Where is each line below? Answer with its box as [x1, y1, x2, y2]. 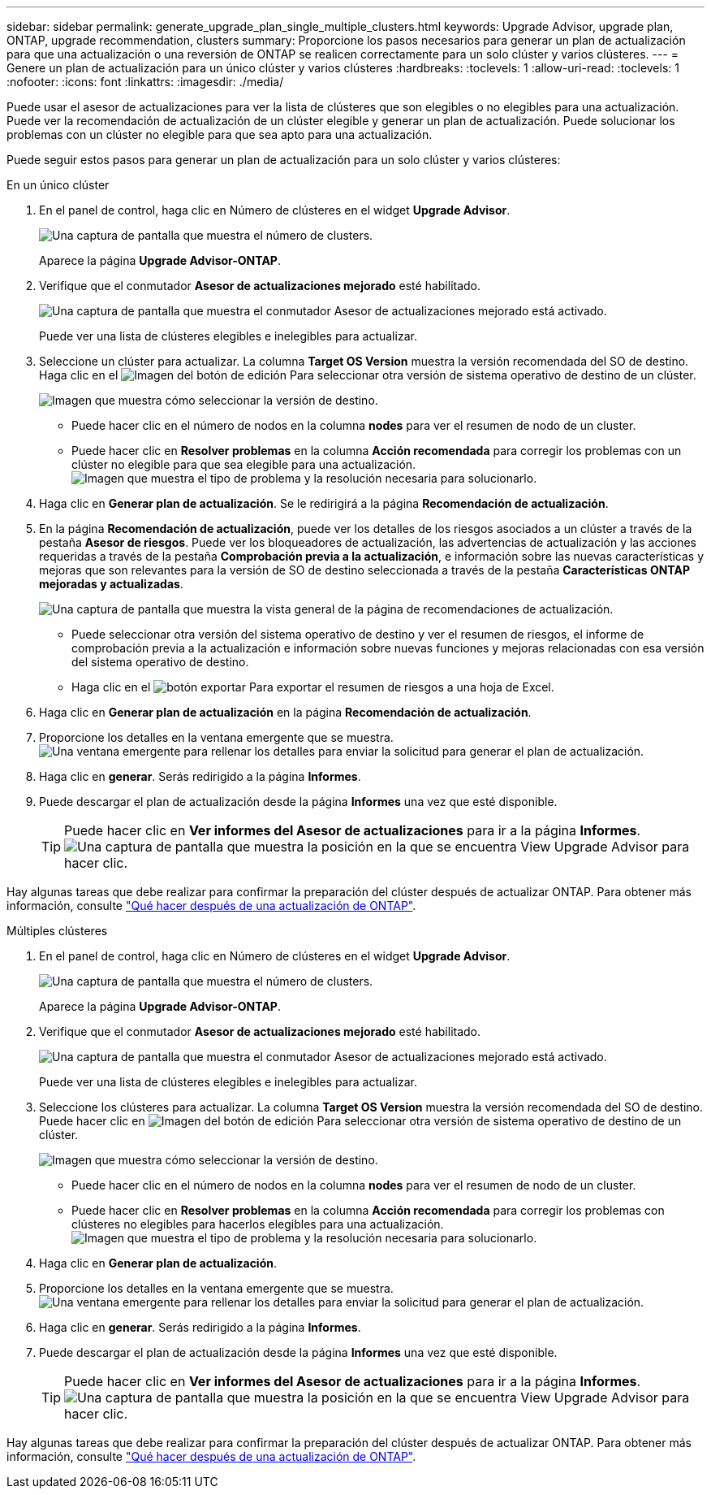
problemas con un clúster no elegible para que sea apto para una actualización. [6, 128, 433, 141]
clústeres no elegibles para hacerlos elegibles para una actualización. [71, 1217, 444, 1231]
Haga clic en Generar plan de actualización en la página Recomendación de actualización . [39, 705, 532, 719]
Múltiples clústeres [6, 924, 108, 938]
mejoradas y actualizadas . [39, 577, 183, 591]
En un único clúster [6, 178, 110, 192]
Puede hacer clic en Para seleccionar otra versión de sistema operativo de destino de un [39, 1114, 682, 1128]
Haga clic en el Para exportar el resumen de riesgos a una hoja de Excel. [71, 680, 554, 694]
